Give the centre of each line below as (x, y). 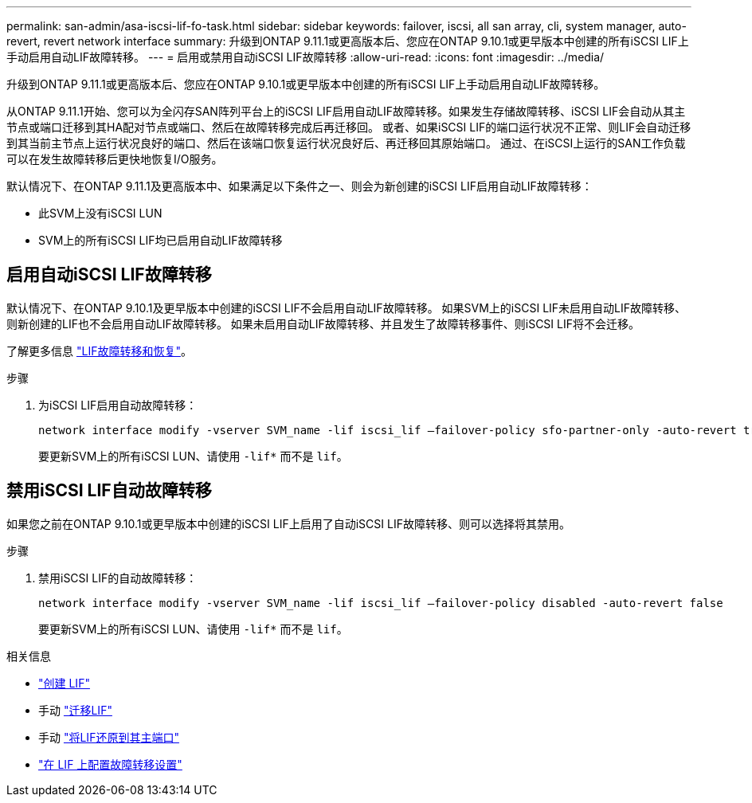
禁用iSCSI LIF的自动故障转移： (118, 578)
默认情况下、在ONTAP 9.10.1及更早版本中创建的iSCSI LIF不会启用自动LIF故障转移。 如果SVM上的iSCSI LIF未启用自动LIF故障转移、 (347, 307)
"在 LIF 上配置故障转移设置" (110, 764)
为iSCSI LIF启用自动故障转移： (118, 405)
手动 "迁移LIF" (75, 710)
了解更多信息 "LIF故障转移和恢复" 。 (99, 351)
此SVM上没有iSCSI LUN (100, 213)
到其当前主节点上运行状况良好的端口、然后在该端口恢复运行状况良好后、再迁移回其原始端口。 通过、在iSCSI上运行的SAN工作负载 (346, 143)
